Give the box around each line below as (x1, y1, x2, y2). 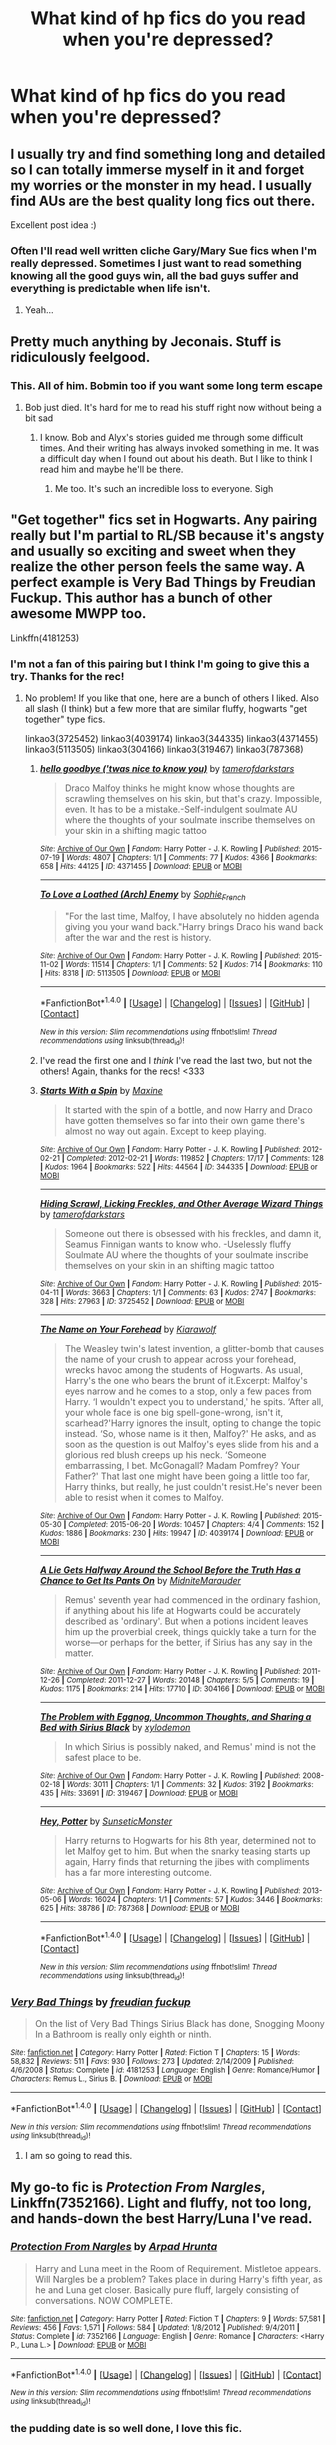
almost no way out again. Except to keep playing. (64, 1125, 267, 1137)
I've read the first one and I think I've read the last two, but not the (39, 1054, 313, 1066)
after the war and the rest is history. (64, 931, 212, 943)
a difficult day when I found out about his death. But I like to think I (39, 452, 313, 464)
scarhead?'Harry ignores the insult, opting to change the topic (64, 1417, 322, 1429)
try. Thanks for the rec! (10, 669, 125, 683)
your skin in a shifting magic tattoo (64, 825, 207, 837)
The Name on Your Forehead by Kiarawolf (39, 1323, 217, 1335)
